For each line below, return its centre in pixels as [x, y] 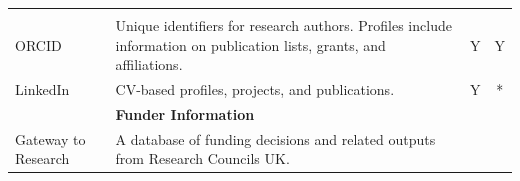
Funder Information [185, 113]
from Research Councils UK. [202, 158]
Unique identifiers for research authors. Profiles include [283, 25]
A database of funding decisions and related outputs [275, 138]
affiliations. [149, 64]
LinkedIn [42, 89]
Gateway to [50, 138]
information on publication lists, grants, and [250, 44]
